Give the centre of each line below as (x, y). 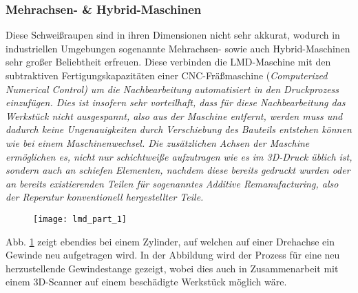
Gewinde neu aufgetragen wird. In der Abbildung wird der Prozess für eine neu (173, 255)
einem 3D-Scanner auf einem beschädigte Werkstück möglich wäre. (146, 282)
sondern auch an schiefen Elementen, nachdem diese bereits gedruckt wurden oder (178, 170)
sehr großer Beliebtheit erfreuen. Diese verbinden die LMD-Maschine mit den (168, 62)
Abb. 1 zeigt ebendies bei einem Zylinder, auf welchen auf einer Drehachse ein (170, 241)
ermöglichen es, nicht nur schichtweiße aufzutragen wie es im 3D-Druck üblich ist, (179, 156)
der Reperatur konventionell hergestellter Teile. (105, 197)
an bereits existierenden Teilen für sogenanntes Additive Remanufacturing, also (172, 183)
